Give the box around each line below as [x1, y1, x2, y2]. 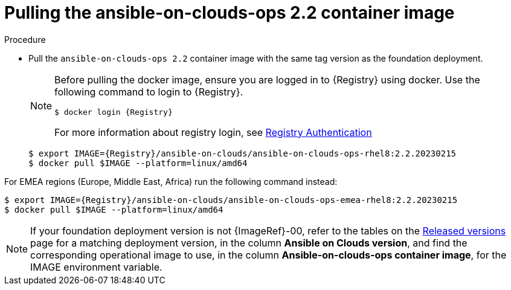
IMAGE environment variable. [30, 260, 162, 273]
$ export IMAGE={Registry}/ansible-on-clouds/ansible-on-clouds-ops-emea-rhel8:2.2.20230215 [4, 195, 458, 205]
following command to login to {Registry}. [54, 85, 243, 98]
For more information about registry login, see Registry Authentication [54, 126, 372, 138]
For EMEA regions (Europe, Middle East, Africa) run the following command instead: [4, 176, 338, 187]
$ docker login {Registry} [54, 107, 173, 117]
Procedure [4, 34, 46, 45]
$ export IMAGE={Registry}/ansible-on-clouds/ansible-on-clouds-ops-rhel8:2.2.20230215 [28, 148, 457, 158]
